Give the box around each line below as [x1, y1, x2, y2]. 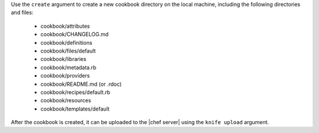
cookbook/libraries [40, 56, 87, 63]
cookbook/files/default [40, 47, 96, 54]
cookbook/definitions [40, 39, 93, 46]
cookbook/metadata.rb [40, 64, 97, 71]
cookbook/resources [40, 97, 92, 104]
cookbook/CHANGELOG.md [40, 31, 109, 38]
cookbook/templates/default [40, 105, 110, 112]
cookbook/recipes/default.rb [40, 89, 110, 96]
